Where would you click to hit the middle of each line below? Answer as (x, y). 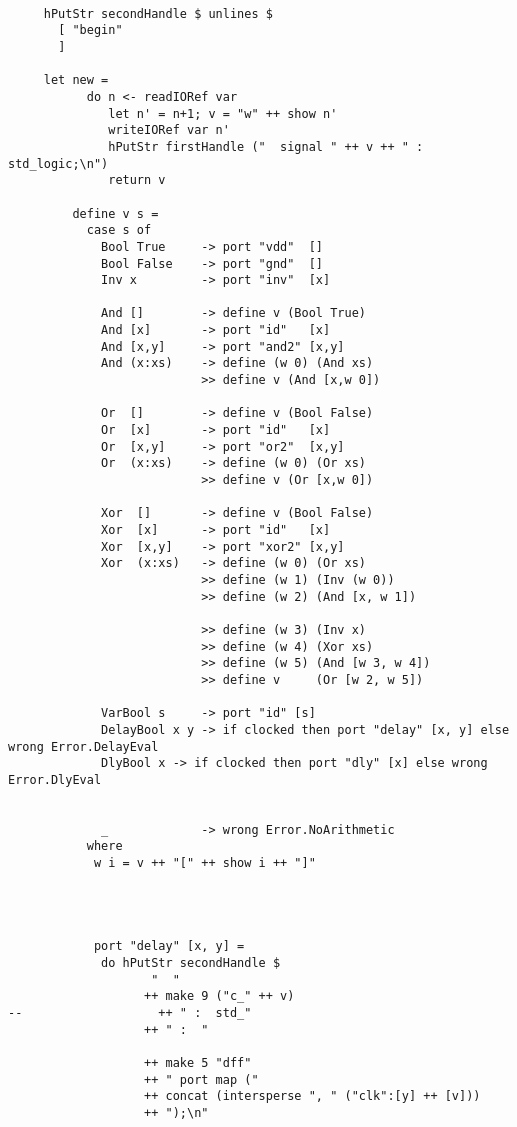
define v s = (115, 213)
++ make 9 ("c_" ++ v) (219, 996)
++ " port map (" (201, 1079)
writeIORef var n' (169, 130)
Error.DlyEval (55, 779)
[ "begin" (90, 30)
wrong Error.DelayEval (83, 746)
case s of (119, 230)
